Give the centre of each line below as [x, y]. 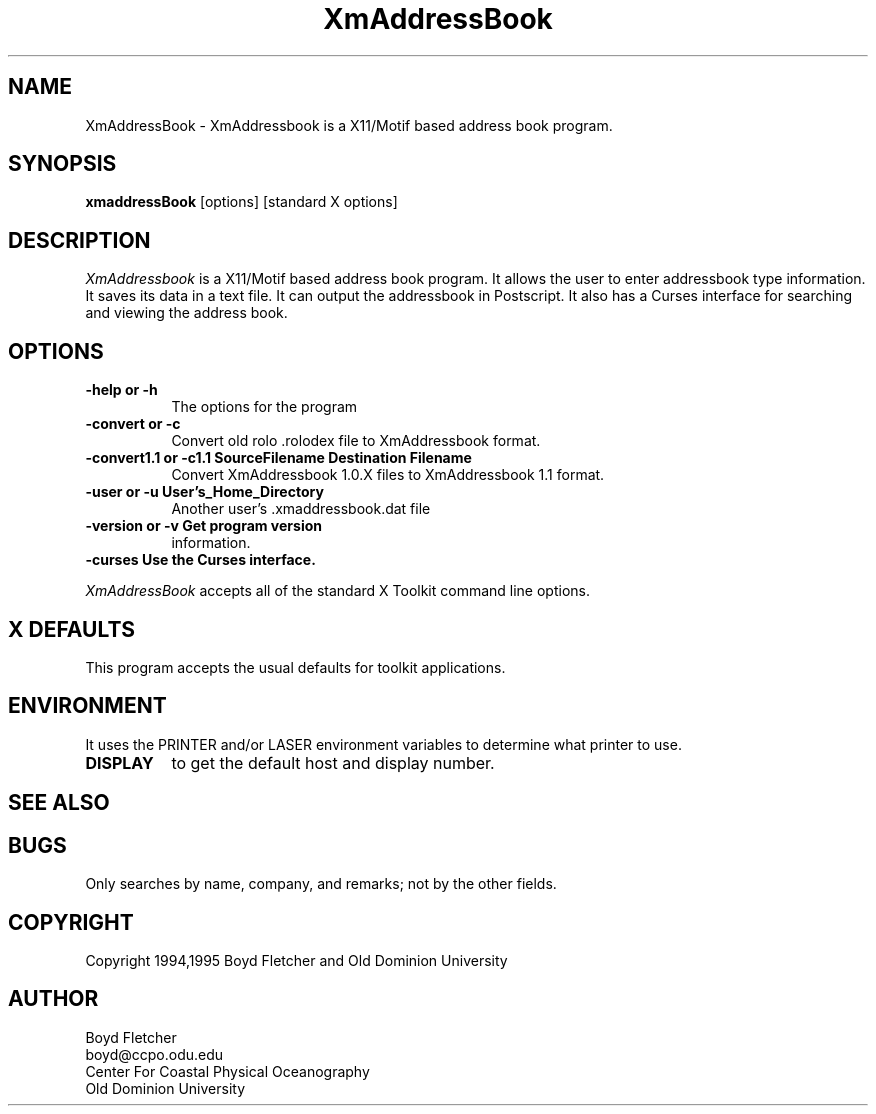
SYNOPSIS [62, 164]
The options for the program [264, 407]
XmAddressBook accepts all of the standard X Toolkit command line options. [337, 591]
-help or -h [121, 390]
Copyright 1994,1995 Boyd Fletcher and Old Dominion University [296, 960]
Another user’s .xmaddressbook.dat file [301, 509]
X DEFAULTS [72, 629]
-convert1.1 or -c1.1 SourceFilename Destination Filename [278, 458]
